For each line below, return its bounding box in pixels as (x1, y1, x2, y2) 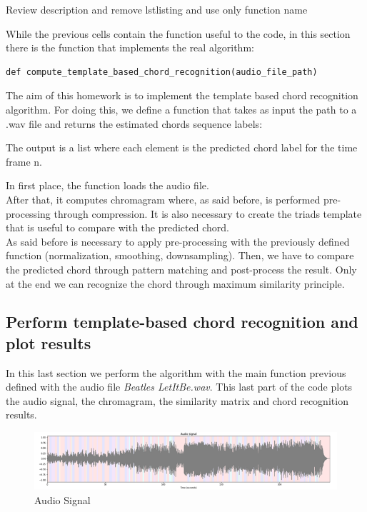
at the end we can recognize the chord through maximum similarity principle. (6, 276, 345, 291)
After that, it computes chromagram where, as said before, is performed (6, 191, 321, 206)
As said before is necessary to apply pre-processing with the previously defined (6, 234, 350, 249)
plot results (6, 331, 91, 353)
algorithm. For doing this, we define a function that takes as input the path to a (6, 101, 357, 116)
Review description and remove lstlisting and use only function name (6, 2, 308, 16)
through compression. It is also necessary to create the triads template (54, 206, 362, 221)
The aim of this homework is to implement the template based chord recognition (6, 88, 358, 103)
